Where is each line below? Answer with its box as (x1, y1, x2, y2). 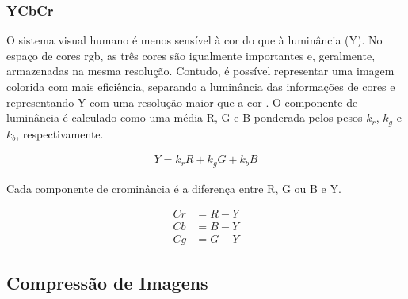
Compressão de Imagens (6, 270, 208, 294)
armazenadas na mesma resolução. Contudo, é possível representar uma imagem (6, 62, 395, 79)
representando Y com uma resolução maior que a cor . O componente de (6, 93, 358, 110)
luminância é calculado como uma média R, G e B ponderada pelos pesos (6, 109, 363, 126)
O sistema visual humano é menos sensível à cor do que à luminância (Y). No (6, 32, 383, 48)
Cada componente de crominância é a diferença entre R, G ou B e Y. (6, 180, 341, 196)
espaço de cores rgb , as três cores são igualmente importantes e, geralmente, (6, 47, 376, 63)
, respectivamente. (16, 125, 104, 142)
